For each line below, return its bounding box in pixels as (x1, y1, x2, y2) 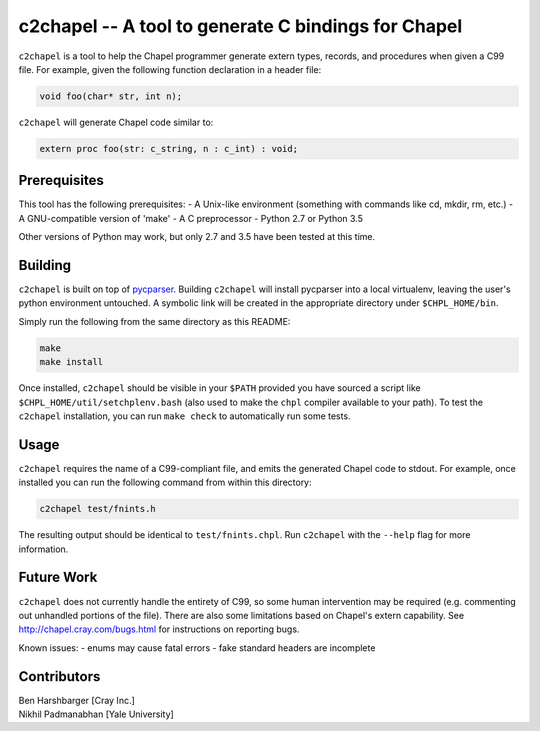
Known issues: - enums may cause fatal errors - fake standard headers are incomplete (18, 641, 376, 654)
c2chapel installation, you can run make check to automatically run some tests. (18, 410, 351, 422)
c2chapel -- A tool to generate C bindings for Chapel (18, 15, 463, 37)
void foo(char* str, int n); (39, 90, 183, 102)
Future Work (18, 569, 98, 586)
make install (39, 356, 104, 368)
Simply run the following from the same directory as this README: (18, 315, 291, 327)
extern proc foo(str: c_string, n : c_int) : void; (39, 143, 299, 154)
